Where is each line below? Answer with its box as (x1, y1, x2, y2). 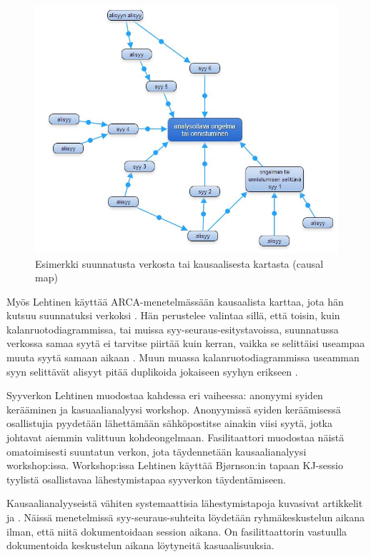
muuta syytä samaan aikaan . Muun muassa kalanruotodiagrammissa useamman (6, 350, 360, 365)
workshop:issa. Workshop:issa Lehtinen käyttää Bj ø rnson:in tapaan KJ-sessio (6, 458, 343, 473)
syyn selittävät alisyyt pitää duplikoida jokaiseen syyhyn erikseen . (6, 363, 298, 378)
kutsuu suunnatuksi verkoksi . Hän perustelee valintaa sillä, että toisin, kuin (6, 308, 340, 323)
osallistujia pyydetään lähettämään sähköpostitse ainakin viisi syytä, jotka (6, 416, 332, 431)
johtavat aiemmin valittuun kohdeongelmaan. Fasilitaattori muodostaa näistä (6, 430, 345, 445)
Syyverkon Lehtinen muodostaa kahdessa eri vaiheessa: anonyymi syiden (6, 388, 323, 403)
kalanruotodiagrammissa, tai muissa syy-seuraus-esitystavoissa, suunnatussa (6, 321, 339, 336)
